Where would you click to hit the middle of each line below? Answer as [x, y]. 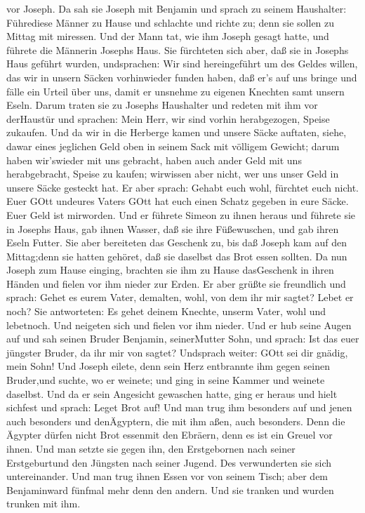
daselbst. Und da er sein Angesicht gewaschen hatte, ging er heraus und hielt [172, 393]
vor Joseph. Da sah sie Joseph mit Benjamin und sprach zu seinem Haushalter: [177, 8]
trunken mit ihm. [44, 504]
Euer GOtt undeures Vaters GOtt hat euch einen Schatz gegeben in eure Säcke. [178, 201]
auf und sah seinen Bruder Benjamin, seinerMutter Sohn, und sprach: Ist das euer [183, 339]
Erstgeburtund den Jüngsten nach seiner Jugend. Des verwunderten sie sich [169, 462]
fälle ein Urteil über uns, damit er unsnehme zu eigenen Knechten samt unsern [175, 91]
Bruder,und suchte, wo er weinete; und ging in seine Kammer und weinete [166, 380]
